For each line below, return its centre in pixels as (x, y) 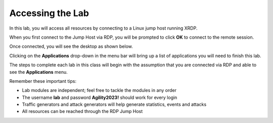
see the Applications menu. (38, 72)
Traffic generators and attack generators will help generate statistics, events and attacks (114, 104)
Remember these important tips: (43, 81)
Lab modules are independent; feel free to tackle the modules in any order (99, 90)
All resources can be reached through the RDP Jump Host (82, 111)
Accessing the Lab (49, 13)
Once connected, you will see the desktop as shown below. (71, 46)
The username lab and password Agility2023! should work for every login (100, 97)
